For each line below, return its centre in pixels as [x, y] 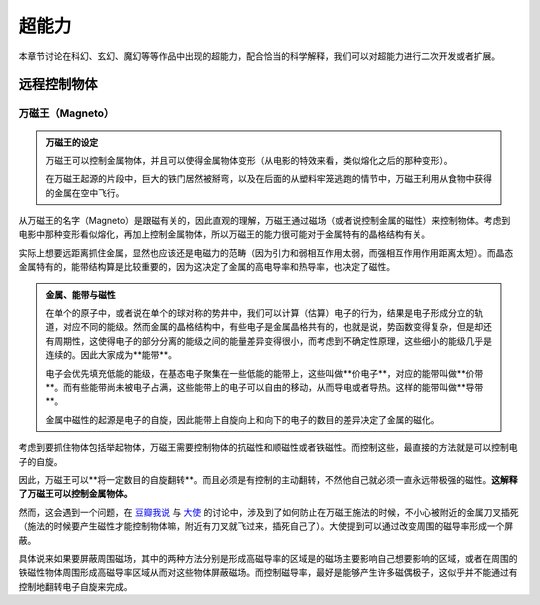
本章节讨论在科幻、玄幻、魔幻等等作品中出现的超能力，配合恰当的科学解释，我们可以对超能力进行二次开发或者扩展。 [259, 56]
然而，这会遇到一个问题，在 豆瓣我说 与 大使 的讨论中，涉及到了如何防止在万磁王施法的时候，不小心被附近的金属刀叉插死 [268, 512]
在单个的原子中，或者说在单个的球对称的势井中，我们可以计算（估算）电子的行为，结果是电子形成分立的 [260, 313]
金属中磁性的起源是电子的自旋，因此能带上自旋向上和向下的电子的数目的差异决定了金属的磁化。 [242, 419]
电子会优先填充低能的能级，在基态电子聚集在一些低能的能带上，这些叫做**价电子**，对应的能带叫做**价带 [264, 373]
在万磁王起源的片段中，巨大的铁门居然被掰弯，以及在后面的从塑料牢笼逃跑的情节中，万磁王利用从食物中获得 [268, 179]
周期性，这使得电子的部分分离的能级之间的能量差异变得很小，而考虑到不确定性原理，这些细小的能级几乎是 [272, 341]
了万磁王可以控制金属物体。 [75, 494]
